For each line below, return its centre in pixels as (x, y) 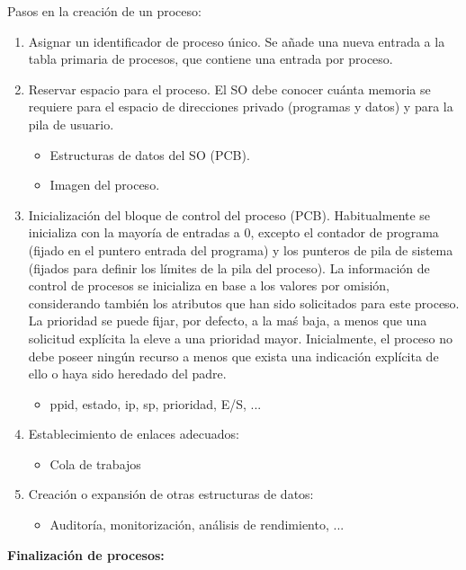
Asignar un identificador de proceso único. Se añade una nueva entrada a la (237, 41)
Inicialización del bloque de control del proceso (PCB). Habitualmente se (229, 214)
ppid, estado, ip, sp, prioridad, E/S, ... (156, 403)
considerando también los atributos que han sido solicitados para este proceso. (244, 303)
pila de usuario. (71, 124)
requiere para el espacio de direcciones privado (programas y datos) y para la (241, 107)
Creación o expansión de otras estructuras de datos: (171, 494)
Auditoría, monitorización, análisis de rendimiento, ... (197, 525)
